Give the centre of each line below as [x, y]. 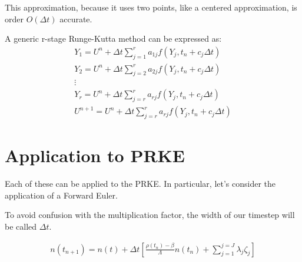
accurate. [76, 19]
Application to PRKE [95, 155]
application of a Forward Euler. [61, 195]
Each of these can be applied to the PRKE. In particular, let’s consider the [140, 184]
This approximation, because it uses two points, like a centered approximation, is [151, 7]
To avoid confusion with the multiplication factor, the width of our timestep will [150, 215]
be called [21, 226]
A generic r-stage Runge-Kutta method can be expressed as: [113, 38]
